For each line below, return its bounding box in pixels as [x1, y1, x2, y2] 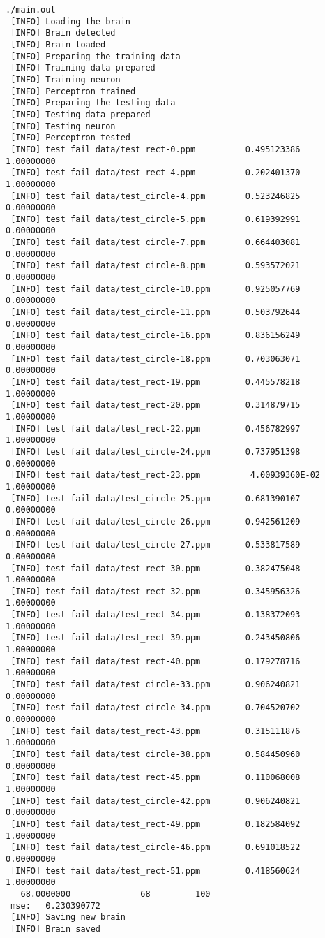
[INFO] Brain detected [10, 28, 116, 38]
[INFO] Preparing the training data [10, 51, 181, 61]
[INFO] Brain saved [10, 923, 101, 934]
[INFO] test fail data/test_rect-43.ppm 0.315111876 [10, 726, 301, 736]
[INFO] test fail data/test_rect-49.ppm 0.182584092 [10, 819, 301, 829]
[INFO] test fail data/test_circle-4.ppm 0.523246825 [10, 191, 301, 201]
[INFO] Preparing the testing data [10, 98, 176, 108]
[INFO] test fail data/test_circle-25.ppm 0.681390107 [10, 493, 301, 504]
